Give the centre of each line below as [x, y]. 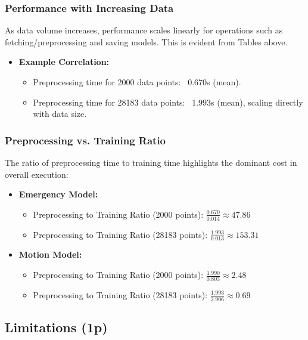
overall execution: [37, 174]
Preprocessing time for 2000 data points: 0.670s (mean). [137, 82]
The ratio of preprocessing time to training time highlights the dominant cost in [151, 162]
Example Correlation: [64, 62]
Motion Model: [50, 254]
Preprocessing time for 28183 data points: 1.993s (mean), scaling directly [168, 102]
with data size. [60, 114]
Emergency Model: [58, 194]
